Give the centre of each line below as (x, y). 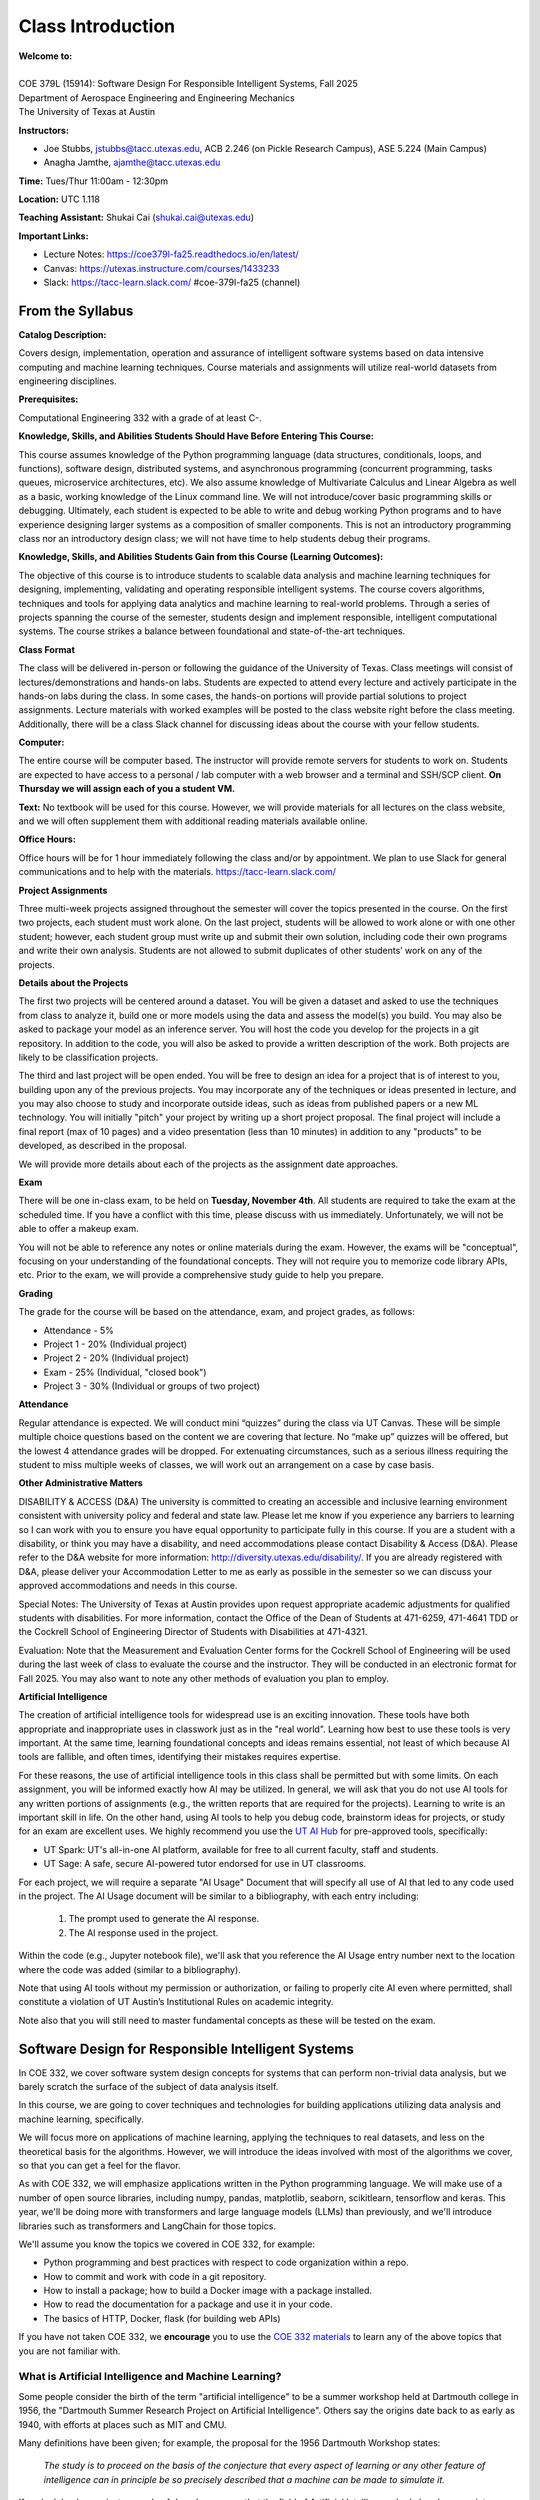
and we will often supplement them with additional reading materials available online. (193, 821)
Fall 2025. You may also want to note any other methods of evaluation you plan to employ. (204, 1678)
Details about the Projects (73, 982)
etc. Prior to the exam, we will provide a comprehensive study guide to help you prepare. (201, 1275)
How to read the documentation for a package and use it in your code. (188, 2304)
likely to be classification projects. (88, 1057)
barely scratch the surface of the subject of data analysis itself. (148, 2087)
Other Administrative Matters (81, 1483)
